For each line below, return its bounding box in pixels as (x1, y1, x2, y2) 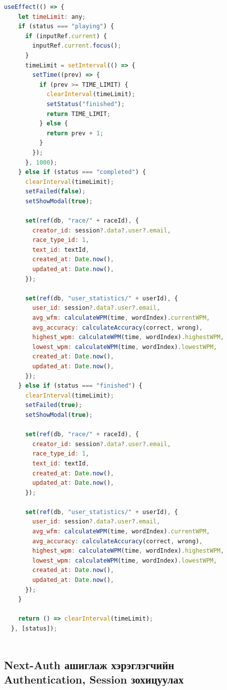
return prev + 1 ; (46, 129, 104, 137)
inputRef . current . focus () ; (32, 42, 121, 50)
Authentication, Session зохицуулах (4, 671, 184, 687)
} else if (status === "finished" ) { (18, 382, 143, 390)
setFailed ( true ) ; (25, 402, 82, 409)
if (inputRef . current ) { (25, 32, 107, 40)
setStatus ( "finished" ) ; (46, 100, 125, 108)
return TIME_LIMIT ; (46, 110, 111, 117)
